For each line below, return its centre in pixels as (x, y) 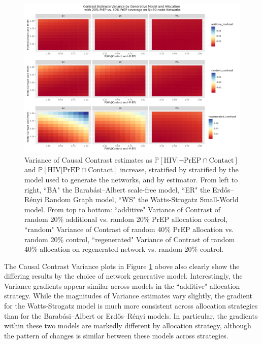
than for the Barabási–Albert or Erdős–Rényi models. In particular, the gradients (131, 315)
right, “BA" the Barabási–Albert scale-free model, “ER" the (117, 189)
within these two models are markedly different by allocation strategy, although (128, 326)
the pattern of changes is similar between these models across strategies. (116, 335)
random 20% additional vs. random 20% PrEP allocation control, (126, 219)
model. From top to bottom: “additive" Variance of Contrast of (122, 209)
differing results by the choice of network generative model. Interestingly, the (123, 276)
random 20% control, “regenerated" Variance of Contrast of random (130, 239)
